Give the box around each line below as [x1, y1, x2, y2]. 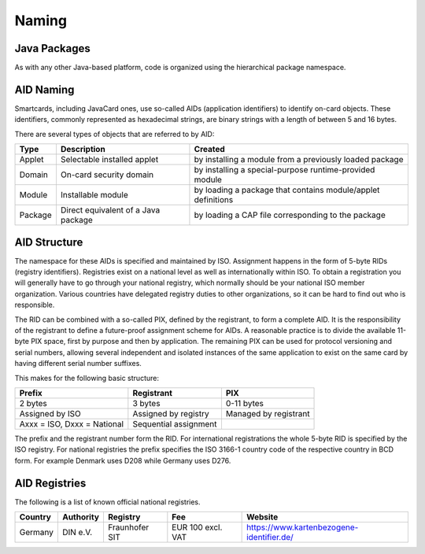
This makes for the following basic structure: [14, 373, 159, 382]
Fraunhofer [107, 522, 150, 533]
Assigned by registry [132, 408, 210, 419]
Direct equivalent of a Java [60, 205, 161, 216]
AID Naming [14, 83, 75, 96]
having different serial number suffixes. [14, 359, 142, 368]
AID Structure [14, 235, 83, 249]
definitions [194, 194, 234, 205]
